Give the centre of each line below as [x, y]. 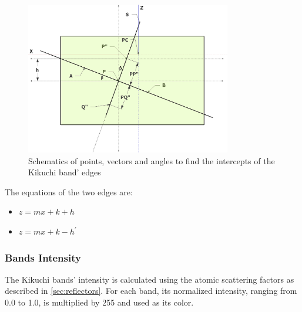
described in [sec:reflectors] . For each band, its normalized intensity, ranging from [151, 291]
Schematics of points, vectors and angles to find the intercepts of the [152, 160]
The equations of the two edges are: [69, 191]
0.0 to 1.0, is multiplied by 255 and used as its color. [99, 302]
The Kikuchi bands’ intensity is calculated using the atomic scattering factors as [150, 279]
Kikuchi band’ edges [65, 172]
